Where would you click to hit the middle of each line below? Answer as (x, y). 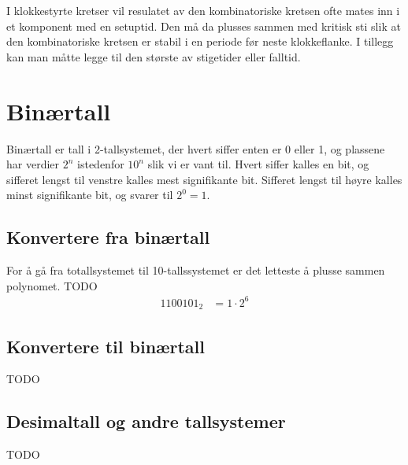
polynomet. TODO (52, 285)
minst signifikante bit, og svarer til (90, 195)
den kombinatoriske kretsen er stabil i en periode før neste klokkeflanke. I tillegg (200, 41)
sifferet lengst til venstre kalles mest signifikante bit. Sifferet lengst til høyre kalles (204, 179)
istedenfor (101, 164)
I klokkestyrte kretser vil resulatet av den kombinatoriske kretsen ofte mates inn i (203, 10)
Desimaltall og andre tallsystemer (146, 421)
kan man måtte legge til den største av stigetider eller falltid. (154, 56)
